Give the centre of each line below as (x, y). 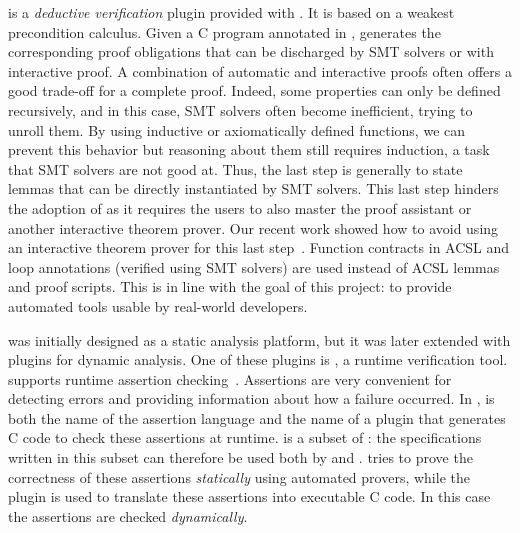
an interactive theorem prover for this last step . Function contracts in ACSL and (259, 247)
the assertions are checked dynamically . (128, 515)
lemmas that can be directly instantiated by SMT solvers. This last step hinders (253, 188)
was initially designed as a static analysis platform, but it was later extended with (259, 339)
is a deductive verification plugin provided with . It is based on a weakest (231, 12)
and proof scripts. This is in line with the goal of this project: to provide (230, 286)
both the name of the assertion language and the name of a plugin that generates (257, 417)
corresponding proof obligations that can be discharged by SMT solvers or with (251, 51)
